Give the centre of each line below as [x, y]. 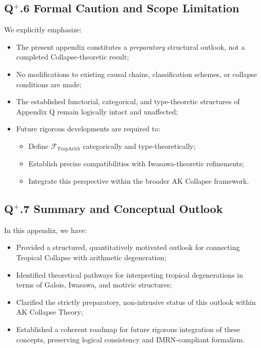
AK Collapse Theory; [49, 312]
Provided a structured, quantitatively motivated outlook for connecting [128, 247]
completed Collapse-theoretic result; [73, 57]
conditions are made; [49, 84]
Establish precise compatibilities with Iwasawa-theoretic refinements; [136, 163]
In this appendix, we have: [46, 230]
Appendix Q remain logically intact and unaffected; [97, 111]
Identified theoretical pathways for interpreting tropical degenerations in [129, 274]
